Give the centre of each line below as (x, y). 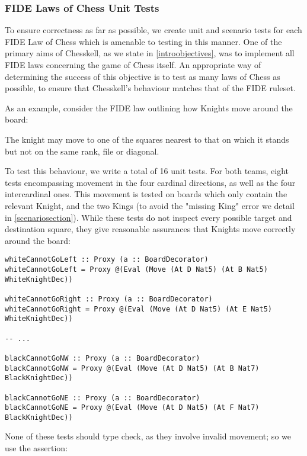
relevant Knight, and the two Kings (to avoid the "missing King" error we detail (150, 205)
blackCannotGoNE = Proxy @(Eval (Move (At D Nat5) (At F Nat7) (132, 408)
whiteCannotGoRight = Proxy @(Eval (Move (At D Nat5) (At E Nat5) (139, 309)
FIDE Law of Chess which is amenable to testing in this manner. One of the (143, 41)
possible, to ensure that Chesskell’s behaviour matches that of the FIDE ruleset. (150, 88)
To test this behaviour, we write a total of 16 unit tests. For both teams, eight (147, 171)
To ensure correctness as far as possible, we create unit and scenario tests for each (153, 30)
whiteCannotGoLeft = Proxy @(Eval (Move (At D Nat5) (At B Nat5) (136, 269)
